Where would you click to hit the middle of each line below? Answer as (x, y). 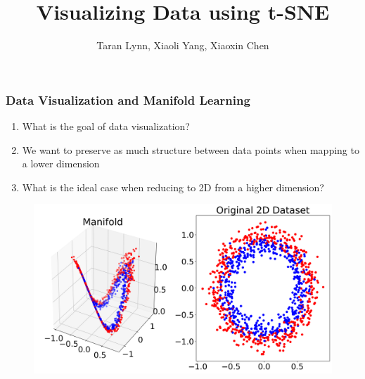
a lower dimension (61, 163)
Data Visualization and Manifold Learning (128, 99)
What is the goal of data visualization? (106, 126)
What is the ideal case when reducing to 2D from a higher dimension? (173, 187)
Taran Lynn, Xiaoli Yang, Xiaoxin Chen (183, 45)
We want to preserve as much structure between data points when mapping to (191, 149)
